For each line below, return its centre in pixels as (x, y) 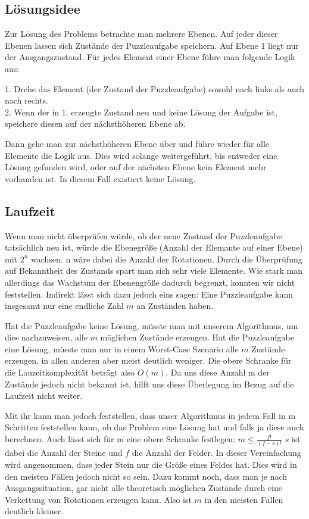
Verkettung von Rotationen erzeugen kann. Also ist (98, 499)
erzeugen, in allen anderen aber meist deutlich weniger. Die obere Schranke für (148, 360)
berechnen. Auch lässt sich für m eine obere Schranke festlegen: (120, 439)
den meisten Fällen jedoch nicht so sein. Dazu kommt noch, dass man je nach (146, 476)
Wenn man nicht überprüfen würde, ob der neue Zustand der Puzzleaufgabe (143, 235)
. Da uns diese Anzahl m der (218, 372)
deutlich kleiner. (34, 511)
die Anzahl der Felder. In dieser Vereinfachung (216, 453)
